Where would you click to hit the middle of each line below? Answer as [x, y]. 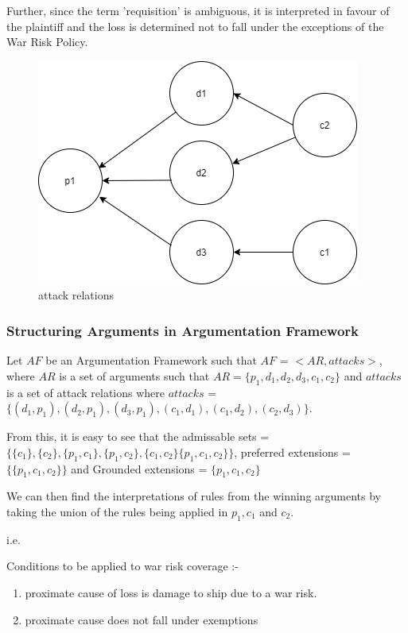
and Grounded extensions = [139, 468]
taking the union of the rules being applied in [117, 511]
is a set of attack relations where [85, 392]
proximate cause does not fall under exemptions [142, 619]
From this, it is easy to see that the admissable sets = [138, 436]
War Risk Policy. [47, 42]
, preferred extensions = [292, 452]
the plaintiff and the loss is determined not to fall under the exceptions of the [195, 26]
